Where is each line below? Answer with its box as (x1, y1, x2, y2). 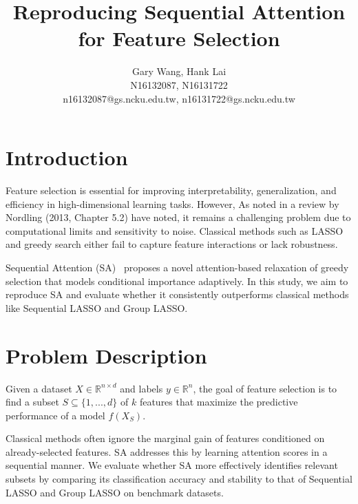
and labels (120, 381, 163, 395)
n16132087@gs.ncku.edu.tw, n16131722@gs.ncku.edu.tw (63, 91, 295, 105)
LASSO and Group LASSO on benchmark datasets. (6, 485, 224, 499)
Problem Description (6, 341, 207, 369)
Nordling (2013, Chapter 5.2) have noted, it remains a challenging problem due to (6, 210, 351, 224)
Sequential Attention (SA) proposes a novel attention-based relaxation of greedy (6, 260, 349, 274)
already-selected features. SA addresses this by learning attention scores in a (6, 444, 328, 459)
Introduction (6, 143, 128, 171)
